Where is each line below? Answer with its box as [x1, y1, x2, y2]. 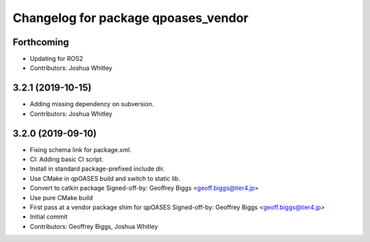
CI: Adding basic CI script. [29, 155, 104, 164]
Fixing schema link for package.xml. [29, 145, 132, 154]
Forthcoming [12, 36, 69, 48]
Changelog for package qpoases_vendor [12, 10, 249, 25]
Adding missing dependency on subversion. [29, 100, 154, 108]
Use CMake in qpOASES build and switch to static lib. [29, 174, 181, 182]
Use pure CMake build [29, 193, 93, 202]
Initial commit [29, 213, 68, 221]
